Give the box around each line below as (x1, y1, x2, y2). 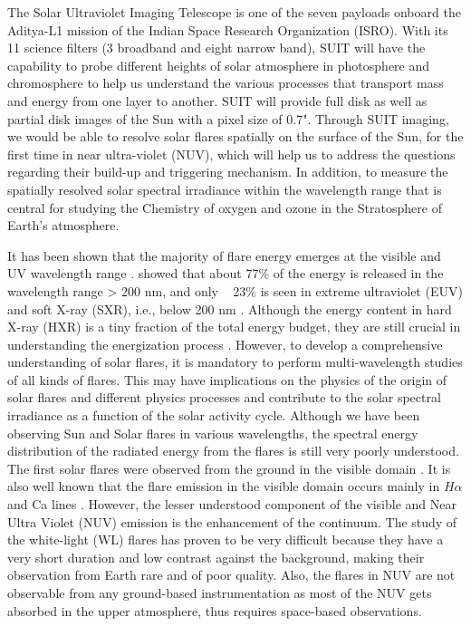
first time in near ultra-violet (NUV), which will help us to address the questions (7, 144, 456, 163)
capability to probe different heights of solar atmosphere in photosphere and (7, 55, 430, 74)
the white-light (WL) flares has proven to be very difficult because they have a (7, 530, 444, 549)
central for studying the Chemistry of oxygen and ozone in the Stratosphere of (7, 197, 442, 217)
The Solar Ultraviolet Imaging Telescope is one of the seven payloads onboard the (7, 3, 461, 21)
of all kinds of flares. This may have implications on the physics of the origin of (7, 370, 447, 389)
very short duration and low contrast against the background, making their (7, 547, 425, 566)
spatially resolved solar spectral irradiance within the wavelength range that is (7, 179, 442, 198)
